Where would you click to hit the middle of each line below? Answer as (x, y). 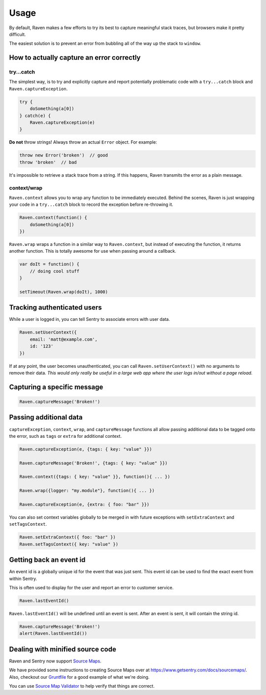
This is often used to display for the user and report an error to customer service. (91, 588)
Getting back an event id (47, 560)
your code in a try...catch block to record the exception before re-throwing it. (91, 204)
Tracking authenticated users (55, 308)
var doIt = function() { (50, 264)
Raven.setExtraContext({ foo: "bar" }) (67, 537)
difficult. (17, 34)
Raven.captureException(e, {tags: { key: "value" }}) (86, 449)
